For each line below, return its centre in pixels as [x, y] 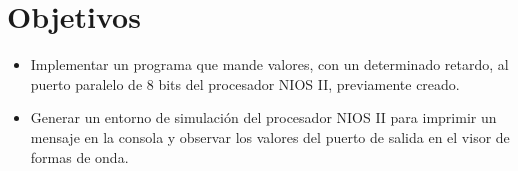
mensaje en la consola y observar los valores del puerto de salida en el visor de [270, 136]
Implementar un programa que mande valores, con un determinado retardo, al [269, 64]
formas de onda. [79, 156]
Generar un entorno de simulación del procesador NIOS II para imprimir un [263, 117]
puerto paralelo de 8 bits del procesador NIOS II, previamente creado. [245, 83]
